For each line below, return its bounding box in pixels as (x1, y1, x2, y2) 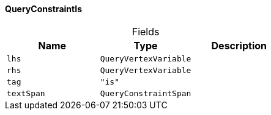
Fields (132, 25, 160, 38)
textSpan (7, 88, 45, 98)
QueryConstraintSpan (100, 88, 191, 98)
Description (211, 39, 267, 52)
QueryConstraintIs (5, 4, 82, 14)
